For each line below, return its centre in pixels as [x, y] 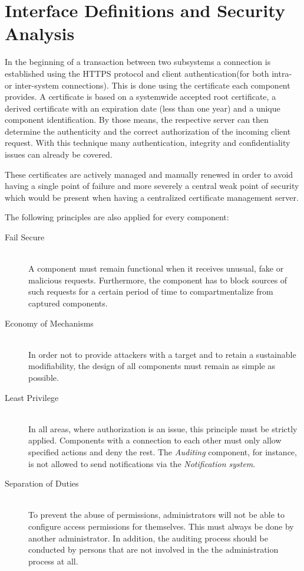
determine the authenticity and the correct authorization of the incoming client [148, 131]
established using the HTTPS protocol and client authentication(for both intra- [148, 73]
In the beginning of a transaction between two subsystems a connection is [138, 62]
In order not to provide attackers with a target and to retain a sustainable [162, 354]
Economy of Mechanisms [49, 323]
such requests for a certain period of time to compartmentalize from [151, 291]
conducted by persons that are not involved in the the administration [153, 549]
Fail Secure [25, 237]
